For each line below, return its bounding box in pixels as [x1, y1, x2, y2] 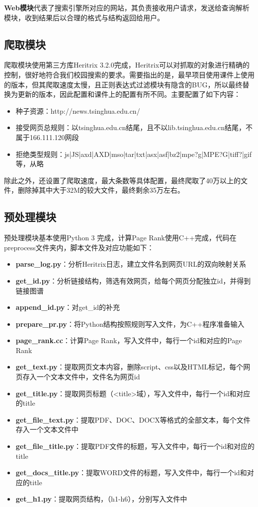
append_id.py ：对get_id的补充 [15, 302, 120, 312]
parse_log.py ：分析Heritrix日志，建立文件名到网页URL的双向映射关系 [15, 259, 247, 269]
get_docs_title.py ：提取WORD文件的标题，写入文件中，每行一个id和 [15, 467, 247, 478]
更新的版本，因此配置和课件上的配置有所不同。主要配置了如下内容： [17, 89, 241, 99]
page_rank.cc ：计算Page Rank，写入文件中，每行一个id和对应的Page [15, 335, 242, 346]
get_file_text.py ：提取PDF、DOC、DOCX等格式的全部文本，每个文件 [15, 414, 251, 425]
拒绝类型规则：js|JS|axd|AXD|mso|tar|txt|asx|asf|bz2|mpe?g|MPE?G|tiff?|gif [15, 148, 252, 159]
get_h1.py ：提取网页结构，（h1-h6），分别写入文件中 [15, 494, 187, 504]
